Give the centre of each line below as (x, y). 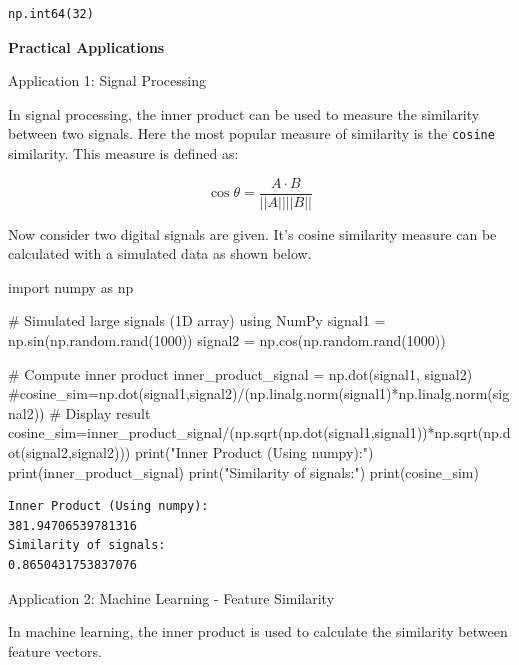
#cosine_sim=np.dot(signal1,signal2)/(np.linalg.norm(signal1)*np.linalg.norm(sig (259, 393)
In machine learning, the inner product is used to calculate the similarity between (258, 631)
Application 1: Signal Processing (107, 80)
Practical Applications (86, 46)
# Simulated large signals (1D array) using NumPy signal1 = (197, 320)
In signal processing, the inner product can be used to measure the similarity (244, 113)
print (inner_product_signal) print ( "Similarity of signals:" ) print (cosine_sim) (243, 471)
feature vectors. (55, 650)
